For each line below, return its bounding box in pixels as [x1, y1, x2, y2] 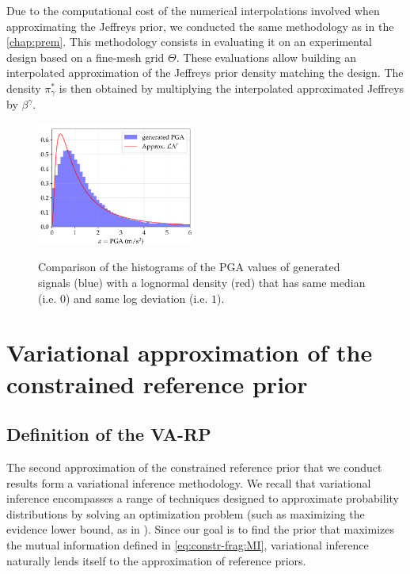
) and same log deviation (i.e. [66, 289, 208, 306]
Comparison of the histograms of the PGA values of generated [38, 258, 340, 275]
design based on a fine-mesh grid [6, 48, 165, 65]
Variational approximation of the [6, 336, 373, 369]
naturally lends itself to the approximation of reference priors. [6, 552, 306, 568]
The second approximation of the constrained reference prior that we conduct [6, 459, 382, 475]
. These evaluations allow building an [176, 48, 357, 65]
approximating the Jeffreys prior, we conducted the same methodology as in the [6, 17, 394, 34]
